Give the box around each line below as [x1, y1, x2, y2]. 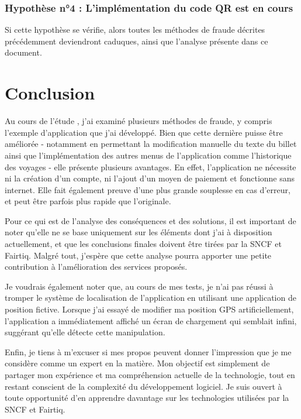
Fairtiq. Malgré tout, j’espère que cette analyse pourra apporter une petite [5, 249, 272, 261]
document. [5, 46, 42, 59]
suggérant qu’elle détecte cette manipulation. [5, 326, 165, 338]
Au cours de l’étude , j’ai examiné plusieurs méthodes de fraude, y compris [5, 115, 272, 127]
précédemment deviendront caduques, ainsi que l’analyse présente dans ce [5, 35, 268, 47]
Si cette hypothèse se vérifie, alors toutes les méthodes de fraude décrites [5, 23, 265, 36]
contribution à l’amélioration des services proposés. [5, 260, 188, 273]
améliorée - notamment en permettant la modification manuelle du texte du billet [5, 138, 297, 150]
